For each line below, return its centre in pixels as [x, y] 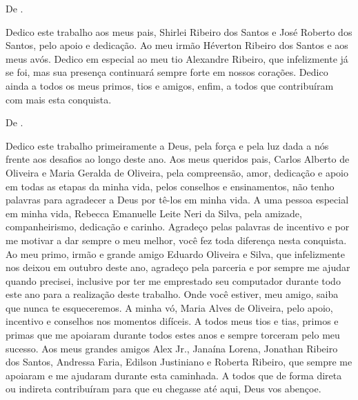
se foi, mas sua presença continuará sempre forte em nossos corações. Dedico [167, 72]
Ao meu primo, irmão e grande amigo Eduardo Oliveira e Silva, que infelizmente [175, 253]
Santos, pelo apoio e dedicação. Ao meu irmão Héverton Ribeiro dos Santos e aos [177, 45]
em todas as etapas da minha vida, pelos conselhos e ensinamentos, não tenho [170, 186]
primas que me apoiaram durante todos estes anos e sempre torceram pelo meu [173, 335]
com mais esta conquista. [59, 99]
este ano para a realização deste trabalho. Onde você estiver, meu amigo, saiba [172, 294]
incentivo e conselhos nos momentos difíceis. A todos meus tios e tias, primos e [172, 321]
